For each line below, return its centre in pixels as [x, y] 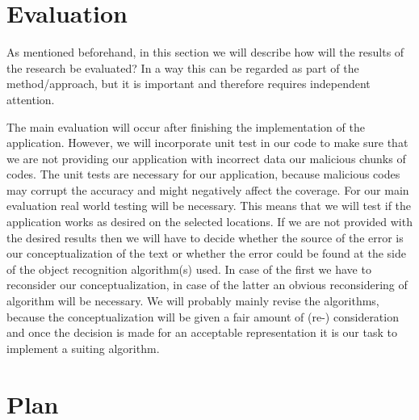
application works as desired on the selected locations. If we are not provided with [209, 222]
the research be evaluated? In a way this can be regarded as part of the [183, 67]
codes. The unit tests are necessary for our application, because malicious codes [203, 174]
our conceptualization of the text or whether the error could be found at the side [206, 253]
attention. [31, 99]
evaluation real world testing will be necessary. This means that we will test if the [209, 206]
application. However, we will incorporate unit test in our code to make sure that [207, 143]
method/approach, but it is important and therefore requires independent [189, 84]
